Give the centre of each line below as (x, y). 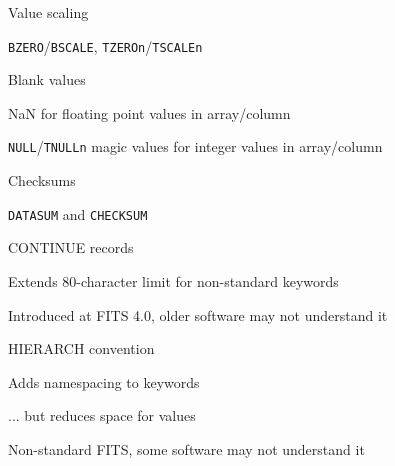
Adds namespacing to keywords (104, 381)
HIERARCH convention (81, 348)
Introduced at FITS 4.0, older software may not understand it (198, 314)
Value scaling (48, 12)
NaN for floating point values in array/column (149, 112)
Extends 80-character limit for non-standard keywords (173, 280)
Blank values (47, 79)
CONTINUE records (71, 247)
